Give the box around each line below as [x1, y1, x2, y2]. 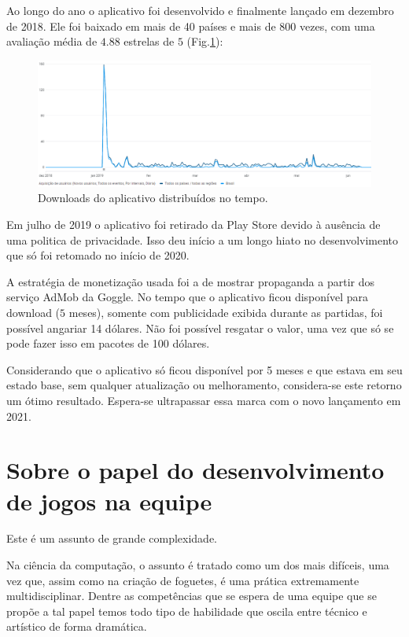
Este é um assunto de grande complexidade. [6, 530, 218, 547]
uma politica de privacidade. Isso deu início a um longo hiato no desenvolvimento [6, 231, 399, 248]
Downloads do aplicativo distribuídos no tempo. [38, 190, 268, 206]
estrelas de [123, 33, 175, 50]
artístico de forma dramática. [6, 618, 147, 635]
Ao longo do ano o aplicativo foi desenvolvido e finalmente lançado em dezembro [6, 2, 394, 18]
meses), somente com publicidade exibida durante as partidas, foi [68, 304, 383, 320]
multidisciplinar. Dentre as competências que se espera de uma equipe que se [6, 587, 377, 604]
